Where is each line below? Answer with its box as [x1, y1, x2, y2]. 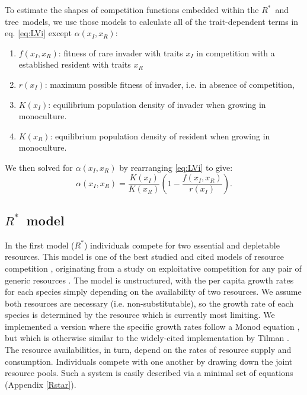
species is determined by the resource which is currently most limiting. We [5, 308, 275, 321]
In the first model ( [5, 238, 75, 251]
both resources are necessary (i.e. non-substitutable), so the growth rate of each [5, 297, 294, 309]
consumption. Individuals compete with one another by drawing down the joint [5, 355, 293, 367]
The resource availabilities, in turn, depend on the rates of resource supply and [5, 343, 292, 356]
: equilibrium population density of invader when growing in [48, 98, 266, 110]
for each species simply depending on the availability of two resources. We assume [5, 285, 302, 298]
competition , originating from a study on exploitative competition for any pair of [5, 262, 302, 274]
